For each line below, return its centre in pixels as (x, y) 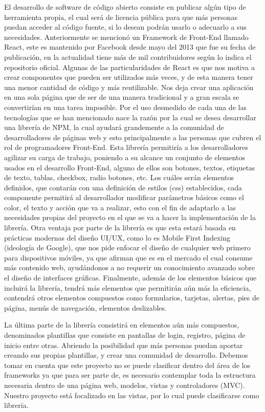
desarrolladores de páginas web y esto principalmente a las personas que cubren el (133, 137)
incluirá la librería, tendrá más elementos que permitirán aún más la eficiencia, (128, 287)
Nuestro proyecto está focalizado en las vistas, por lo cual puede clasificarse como (132, 395)
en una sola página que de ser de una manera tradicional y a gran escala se (122, 97)
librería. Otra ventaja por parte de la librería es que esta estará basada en (120, 227)
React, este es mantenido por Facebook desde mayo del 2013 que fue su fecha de (130, 47)
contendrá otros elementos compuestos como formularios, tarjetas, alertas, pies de (132, 298)
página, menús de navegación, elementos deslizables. (85, 307)
